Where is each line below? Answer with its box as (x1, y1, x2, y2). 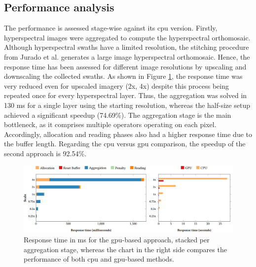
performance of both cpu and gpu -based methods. (24, 254, 174, 264)
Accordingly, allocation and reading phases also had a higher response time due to (4, 129, 253, 139)
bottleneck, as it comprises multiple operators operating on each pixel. (4, 119, 217, 130)
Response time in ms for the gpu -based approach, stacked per (24, 234, 210, 245)
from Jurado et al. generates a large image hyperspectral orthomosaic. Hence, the (4, 51, 250, 62)
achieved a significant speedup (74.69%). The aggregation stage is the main (4, 109, 231, 120)
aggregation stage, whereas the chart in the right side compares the (24, 244, 227, 254)
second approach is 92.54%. (4, 148, 87, 158)
